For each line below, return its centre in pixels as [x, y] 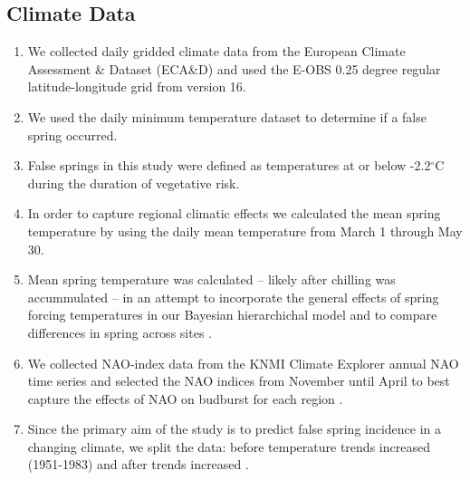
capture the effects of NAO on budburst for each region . [185, 398]
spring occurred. [72, 134]
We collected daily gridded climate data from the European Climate [216, 51]
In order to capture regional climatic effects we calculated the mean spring [234, 213]
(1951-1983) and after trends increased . [138, 464]
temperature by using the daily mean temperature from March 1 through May [245, 230]
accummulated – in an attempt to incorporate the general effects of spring [233, 297]
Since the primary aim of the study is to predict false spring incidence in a [235, 429]
